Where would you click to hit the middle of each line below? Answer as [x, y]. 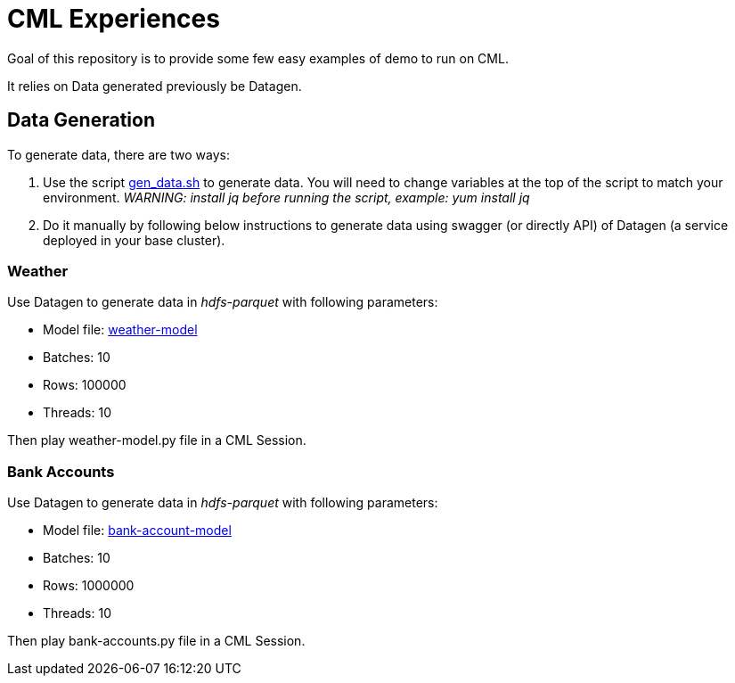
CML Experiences [114, 19]
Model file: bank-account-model [137, 531]
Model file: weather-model [120, 330]
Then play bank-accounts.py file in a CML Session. [156, 641]
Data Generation [81, 120]
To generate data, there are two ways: [118, 154]
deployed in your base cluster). [134, 240]
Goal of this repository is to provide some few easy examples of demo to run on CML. [258, 58]
